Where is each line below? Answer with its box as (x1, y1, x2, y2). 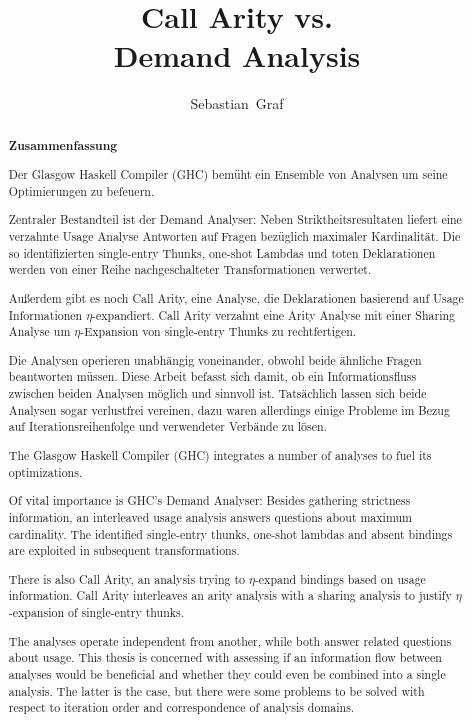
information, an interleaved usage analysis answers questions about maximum (8, 508, 412, 525)
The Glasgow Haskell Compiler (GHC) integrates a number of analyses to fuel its (8, 447, 432, 463)
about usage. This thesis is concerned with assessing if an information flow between (8, 649, 442, 666)
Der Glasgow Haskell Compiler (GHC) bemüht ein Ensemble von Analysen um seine (8, 166, 448, 183)
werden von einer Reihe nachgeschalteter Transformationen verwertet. (8, 261, 372, 278)
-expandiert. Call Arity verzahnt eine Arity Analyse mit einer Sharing (92, 306, 456, 323)
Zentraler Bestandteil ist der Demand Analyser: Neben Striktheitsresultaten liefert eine (8, 211, 462, 228)
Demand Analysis (113, 35, 361, 76)
